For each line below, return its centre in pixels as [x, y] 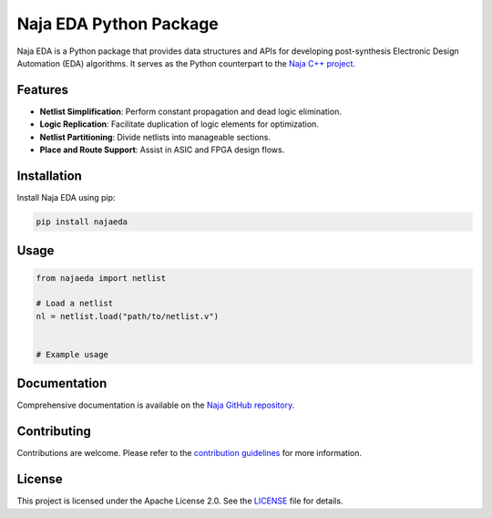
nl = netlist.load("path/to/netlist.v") [127, 316]
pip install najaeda [82, 222]
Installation [49, 176]
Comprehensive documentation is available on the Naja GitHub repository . [156, 405]
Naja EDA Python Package [118, 24]
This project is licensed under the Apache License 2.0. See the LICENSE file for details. [180, 501]
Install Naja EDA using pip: [66, 197]
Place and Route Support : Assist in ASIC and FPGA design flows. [162, 150]
